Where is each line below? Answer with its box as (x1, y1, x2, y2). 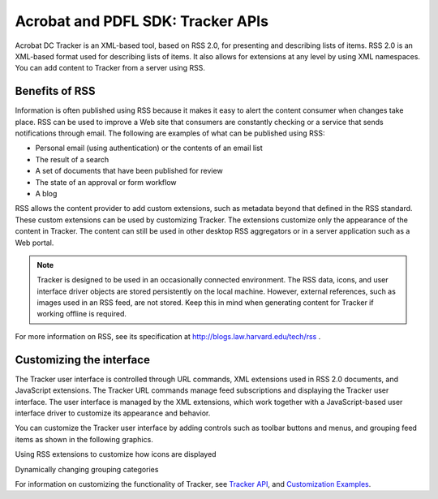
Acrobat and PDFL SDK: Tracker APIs (15, 12, 269, 30)
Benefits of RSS (15, 84, 96, 98)
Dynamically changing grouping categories (15, 464, 159, 474)
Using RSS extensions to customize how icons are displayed (15, 450, 217, 459)
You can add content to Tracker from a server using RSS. (15, 63, 206, 73)
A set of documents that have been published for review (35, 166, 223, 176)
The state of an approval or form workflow (35, 177, 177, 187)
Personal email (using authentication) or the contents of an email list (35, 143, 263, 153)
